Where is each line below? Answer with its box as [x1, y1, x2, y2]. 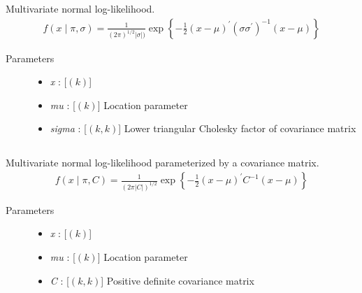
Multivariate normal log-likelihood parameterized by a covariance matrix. [6, 155, 319, 170]
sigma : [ [50, 121, 87, 136]
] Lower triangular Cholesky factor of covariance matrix [118, 121, 356, 136]
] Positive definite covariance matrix [101, 273, 254, 287]
